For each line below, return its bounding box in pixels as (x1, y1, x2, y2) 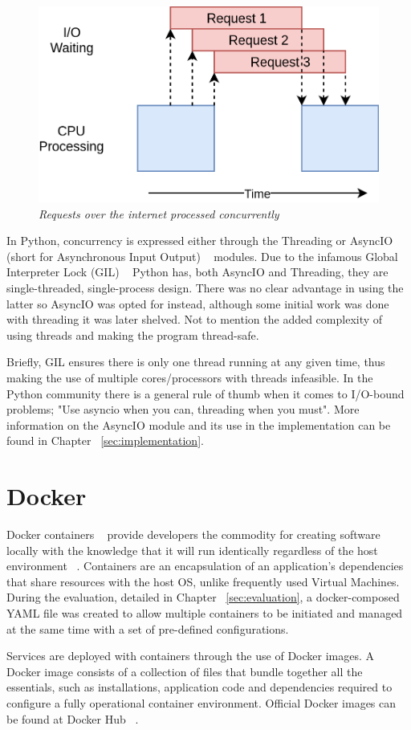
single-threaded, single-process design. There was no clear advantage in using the (6, 279, 404, 296)
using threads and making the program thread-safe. (6, 326, 259, 343)
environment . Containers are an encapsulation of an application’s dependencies (6, 557, 404, 574)
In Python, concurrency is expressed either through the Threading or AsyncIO (6, 232, 393, 249)
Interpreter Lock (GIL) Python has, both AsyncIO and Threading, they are (6, 263, 389, 280)
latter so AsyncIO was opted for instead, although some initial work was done (6, 295, 389, 312)
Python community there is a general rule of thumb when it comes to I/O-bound (6, 385, 405, 402)
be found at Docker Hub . (6, 710, 139, 727)
